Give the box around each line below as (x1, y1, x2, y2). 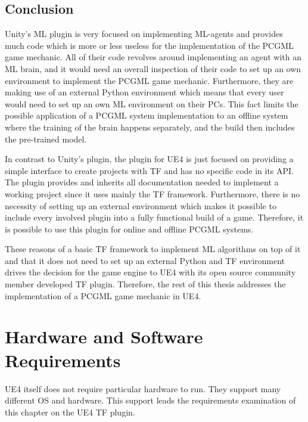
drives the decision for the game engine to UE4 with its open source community (5, 266, 296, 278)
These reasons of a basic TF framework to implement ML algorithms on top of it (5, 243, 301, 255)
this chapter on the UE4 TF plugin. (5, 405, 135, 418)
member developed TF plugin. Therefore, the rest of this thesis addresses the (5, 278, 286, 290)
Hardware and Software (5, 324, 203, 349)
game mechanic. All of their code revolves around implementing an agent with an (5, 51, 301, 63)
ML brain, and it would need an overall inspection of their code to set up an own (5, 62, 301, 75)
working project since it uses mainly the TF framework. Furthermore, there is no (5, 187, 300, 200)
